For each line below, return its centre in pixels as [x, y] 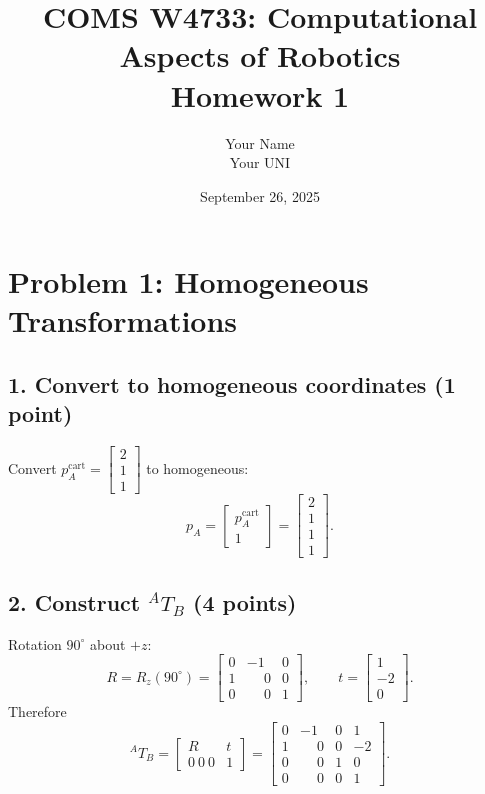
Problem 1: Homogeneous [188, 281]
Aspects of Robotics [260, 55]
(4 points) [245, 601]
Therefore [37, 711]
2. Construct [74, 601]
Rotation [35, 643]
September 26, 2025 [260, 195]
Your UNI [260, 162]
